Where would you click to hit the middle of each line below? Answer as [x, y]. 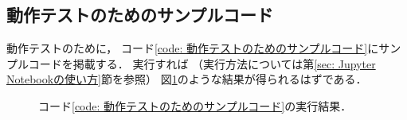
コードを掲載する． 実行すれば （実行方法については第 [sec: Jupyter [202, 63]
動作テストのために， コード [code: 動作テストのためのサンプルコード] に [193, 48]
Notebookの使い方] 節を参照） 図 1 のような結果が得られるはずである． [187, 79]
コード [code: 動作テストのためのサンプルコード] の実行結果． [195, 105]
